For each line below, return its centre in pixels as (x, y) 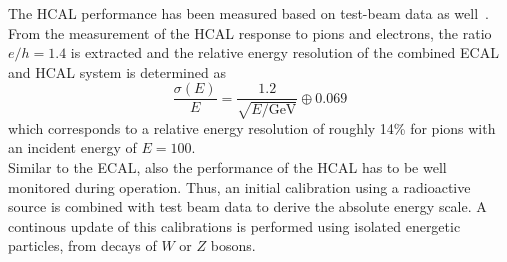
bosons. (233, 245)
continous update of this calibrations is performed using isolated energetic (234, 225)
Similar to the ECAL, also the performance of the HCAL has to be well (227, 167)
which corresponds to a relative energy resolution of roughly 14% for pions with (252, 127)
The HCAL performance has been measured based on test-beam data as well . (248, 13)
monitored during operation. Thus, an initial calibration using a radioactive (239, 186)
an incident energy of (72, 147)
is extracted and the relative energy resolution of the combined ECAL (284, 52)
